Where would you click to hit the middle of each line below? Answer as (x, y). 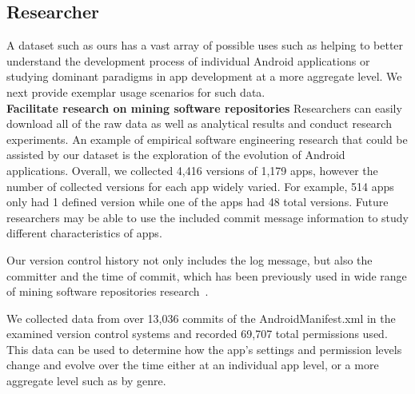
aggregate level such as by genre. (86, 381)
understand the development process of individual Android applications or (188, 60)
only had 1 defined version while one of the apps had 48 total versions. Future (198, 202)
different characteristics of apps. (84, 233)
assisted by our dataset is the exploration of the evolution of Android (176, 155)
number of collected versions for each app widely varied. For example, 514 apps (200, 186)
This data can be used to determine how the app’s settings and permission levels (204, 349)
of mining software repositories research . (108, 291)
